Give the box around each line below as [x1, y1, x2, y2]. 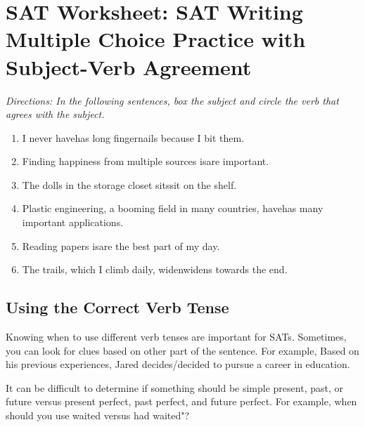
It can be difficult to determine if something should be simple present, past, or [6, 380, 343, 395]
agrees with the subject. [6, 107, 105, 121]
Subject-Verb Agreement [6, 52, 252, 81]
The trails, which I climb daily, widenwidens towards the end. [22, 262, 288, 277]
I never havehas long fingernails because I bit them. [22, 130, 245, 145]
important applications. [22, 215, 124, 230]
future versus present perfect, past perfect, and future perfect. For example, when [6, 394, 357, 409]
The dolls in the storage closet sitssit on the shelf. [22, 177, 237, 192]
